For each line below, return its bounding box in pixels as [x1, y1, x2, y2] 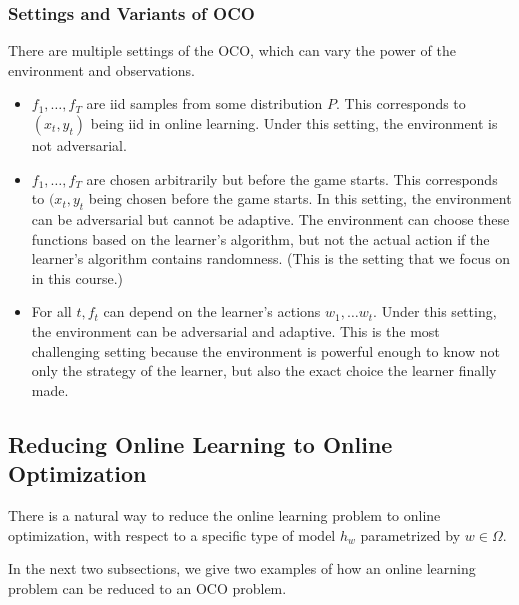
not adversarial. [31, 135, 127, 155]
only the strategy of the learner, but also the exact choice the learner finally [31, 360, 497, 381]
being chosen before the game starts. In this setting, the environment [88, 188, 512, 209]
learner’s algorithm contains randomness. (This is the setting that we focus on [31, 248, 511, 269]
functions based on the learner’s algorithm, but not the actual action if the [31, 228, 490, 249]
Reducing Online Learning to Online [8, 428, 393, 459]
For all [31, 301, 72, 322]
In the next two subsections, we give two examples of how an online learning [8, 558, 476, 579]
